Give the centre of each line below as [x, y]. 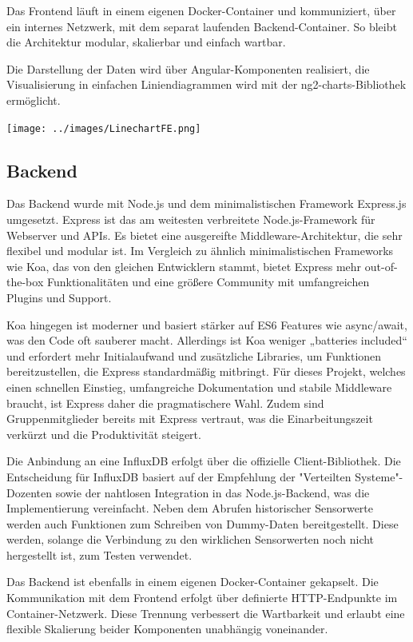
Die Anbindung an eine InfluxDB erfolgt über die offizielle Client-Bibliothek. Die [204, 461]
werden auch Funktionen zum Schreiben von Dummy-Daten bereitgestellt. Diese [203, 523]
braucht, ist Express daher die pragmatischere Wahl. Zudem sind [165, 403]
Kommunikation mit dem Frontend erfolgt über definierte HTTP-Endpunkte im [202, 598]
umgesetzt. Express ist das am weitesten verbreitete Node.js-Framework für [191, 219]
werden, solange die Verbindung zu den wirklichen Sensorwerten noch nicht [191, 539]
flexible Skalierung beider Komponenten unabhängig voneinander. [167, 629]
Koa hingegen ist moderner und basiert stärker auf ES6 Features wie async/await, [207, 324]
